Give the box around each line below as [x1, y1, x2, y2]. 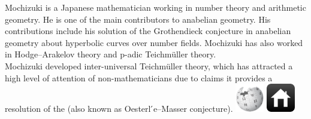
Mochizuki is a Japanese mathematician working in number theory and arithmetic [5, 1, 306, 13]
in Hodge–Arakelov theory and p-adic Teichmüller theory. [5, 48, 216, 60]
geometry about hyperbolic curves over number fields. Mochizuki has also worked [5, 36, 303, 48]
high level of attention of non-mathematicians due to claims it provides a [5, 71, 273, 84]
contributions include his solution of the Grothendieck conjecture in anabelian [5, 25, 291, 37]
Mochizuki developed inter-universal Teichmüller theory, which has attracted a [5, 59, 293, 72]
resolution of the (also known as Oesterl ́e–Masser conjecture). [5, 102, 233, 115]
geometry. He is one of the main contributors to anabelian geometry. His [5, 13, 271, 25]
